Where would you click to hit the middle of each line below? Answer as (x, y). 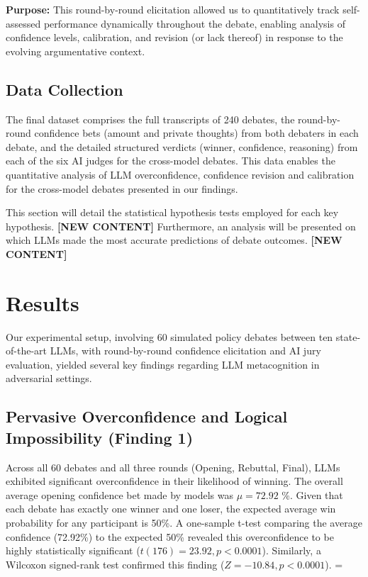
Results (43, 302)
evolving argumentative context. (76, 51)
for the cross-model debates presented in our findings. (122, 188)
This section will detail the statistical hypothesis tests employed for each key (172, 212)
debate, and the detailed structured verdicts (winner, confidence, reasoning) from (182, 146)
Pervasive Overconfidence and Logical (147, 416)
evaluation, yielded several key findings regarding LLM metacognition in (163, 364)
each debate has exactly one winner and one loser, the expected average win (171, 509)
